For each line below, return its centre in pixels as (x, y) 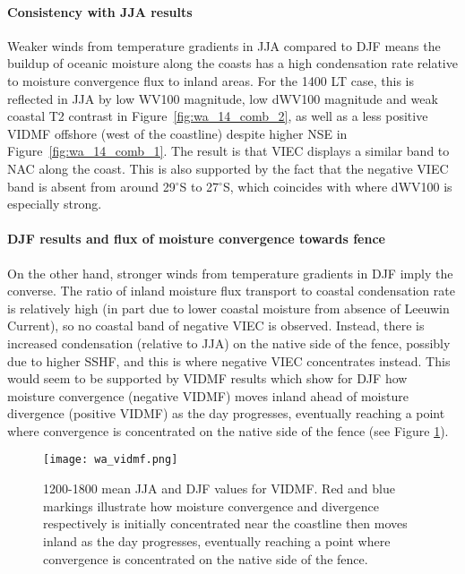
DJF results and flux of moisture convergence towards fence (196, 239)
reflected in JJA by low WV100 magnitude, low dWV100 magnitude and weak (223, 98)
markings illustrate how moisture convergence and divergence (211, 505)
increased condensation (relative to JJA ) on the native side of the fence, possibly (229, 343)
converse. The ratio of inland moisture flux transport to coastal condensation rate (231, 291)
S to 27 (199, 186)
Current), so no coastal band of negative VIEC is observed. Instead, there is (216, 326)
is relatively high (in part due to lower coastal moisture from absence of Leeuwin (228, 308)
